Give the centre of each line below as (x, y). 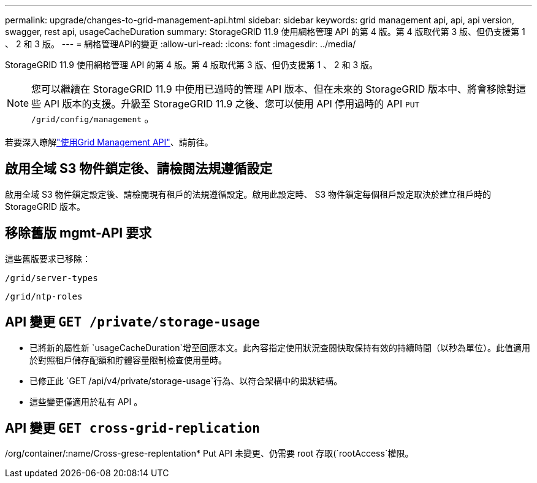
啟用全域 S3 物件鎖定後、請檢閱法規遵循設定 (139, 169)
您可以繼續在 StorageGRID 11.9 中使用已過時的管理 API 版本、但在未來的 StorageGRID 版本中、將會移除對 (274, 89)
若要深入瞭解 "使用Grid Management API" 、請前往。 (109, 142)
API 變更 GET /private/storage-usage (132, 322)
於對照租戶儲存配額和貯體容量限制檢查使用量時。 (128, 360)
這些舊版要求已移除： (48, 258)
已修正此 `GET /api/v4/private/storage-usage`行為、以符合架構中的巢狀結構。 (186, 381)
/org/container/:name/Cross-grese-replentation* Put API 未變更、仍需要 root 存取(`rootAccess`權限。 (209, 454)
